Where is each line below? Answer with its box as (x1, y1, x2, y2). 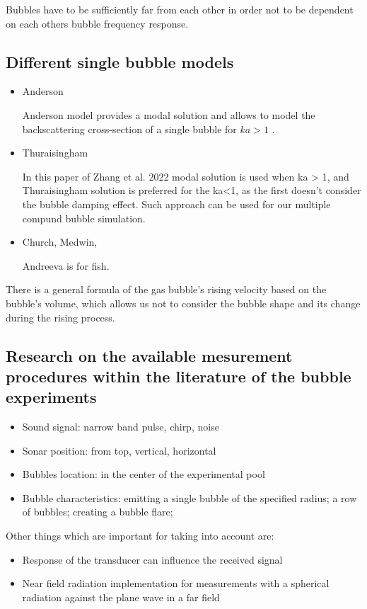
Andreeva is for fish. (22, 258, 110, 273)
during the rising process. (6, 309, 115, 324)
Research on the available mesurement (6, 344, 293, 366)
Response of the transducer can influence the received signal (22, 552, 283, 567)
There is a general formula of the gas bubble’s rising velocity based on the (6, 282, 327, 297)
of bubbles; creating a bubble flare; (22, 504, 173, 519)
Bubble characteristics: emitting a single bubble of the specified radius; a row (22, 490, 357, 505)
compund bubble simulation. (22, 210, 146, 225)
